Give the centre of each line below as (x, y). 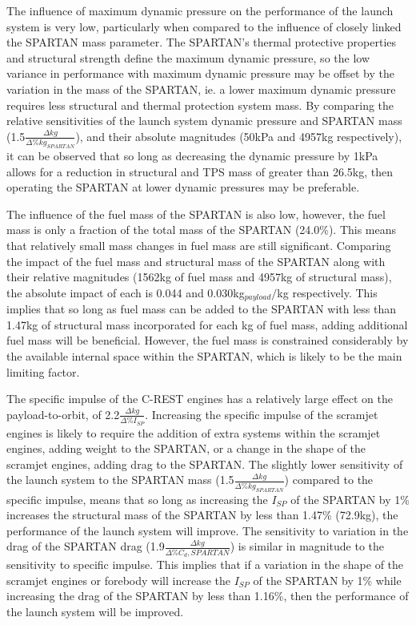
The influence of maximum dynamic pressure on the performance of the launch (200, 10)
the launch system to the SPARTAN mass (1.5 (120, 480)
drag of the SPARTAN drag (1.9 (86, 546)
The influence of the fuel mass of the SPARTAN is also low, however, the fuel (196, 214)
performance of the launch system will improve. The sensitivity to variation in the (208, 530)
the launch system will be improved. (95, 611)
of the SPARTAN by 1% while (327, 580)
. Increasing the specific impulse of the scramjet (262, 414)
